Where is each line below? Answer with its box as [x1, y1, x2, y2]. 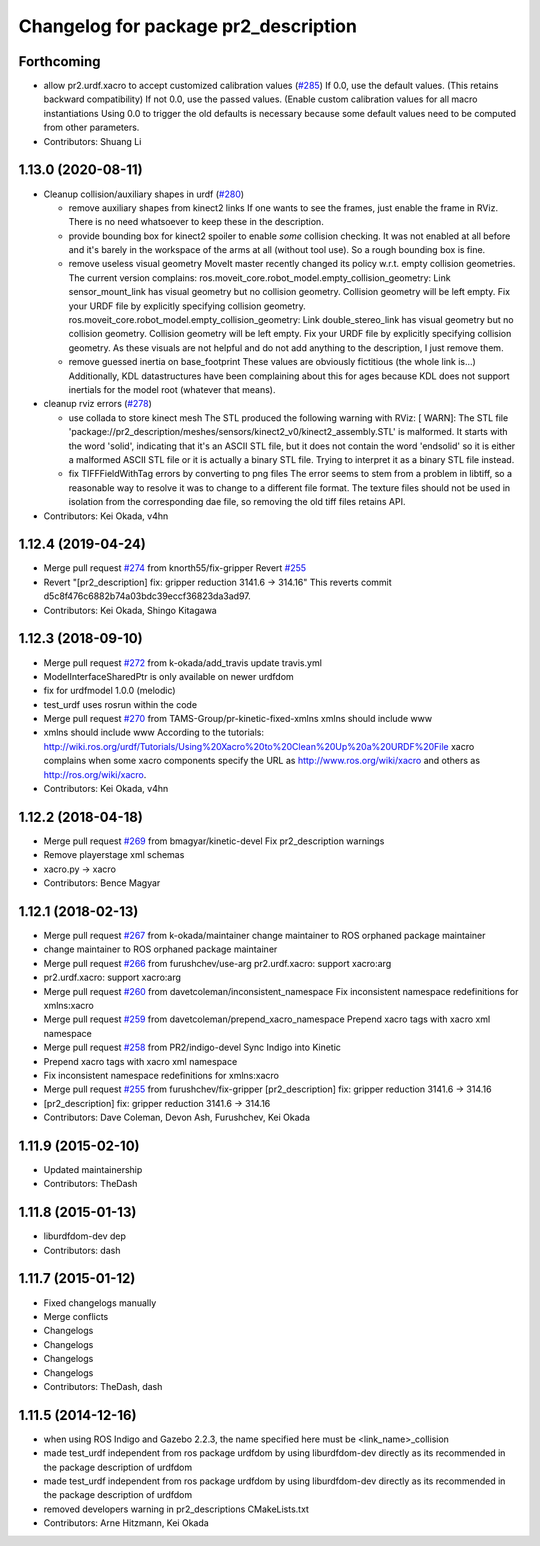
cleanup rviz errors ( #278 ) [43, 398, 152, 410]
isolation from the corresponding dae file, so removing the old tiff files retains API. [68, 496, 406, 508]
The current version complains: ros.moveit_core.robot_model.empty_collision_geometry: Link [68, 271, 451, 284]
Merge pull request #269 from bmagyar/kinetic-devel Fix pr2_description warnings [43, 835, 385, 847]
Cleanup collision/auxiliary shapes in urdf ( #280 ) [43, 188, 245, 200]
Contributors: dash [43, 1244, 121, 1256]
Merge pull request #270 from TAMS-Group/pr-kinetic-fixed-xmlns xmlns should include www [43, 713, 433, 725]
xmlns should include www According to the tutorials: [43, 726, 265, 739]
